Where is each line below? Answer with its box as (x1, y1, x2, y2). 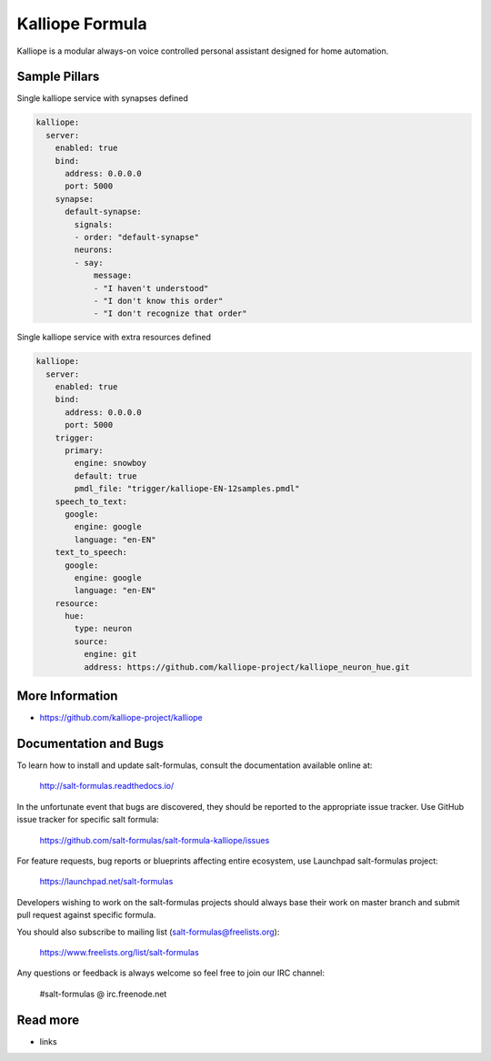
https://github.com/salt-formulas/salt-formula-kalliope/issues (39, 834, 270, 845)
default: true (74, 470, 137, 481)
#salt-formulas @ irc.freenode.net (39, 988, 167, 999)
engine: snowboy (74, 458, 147, 469)
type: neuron (74, 623, 133, 634)
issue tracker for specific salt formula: (16, 814, 159, 825)
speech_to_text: (55, 496, 127, 507)
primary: (65, 446, 104, 455)
